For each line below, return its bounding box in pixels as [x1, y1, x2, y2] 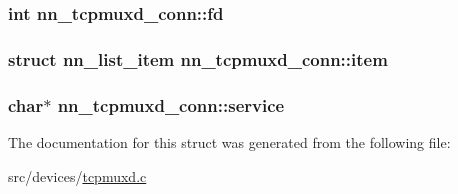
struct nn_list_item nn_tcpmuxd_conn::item [8, 46, 388, 71]
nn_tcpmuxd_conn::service [57, 92, 285, 117]
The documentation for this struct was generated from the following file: [8, 131, 451, 152]
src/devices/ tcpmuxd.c [8, 165, 147, 186]
